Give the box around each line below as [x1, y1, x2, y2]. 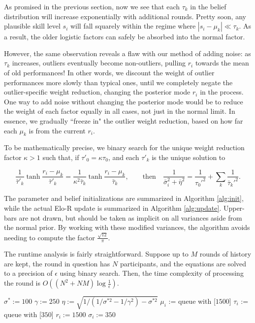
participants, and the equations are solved [120, 258, 247, 268]
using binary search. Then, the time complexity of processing [60, 268, 244, 278]
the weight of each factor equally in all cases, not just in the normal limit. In [4, 106, 235, 116]
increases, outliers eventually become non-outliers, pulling [12, 58, 186, 68]
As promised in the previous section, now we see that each [4, 1, 180, 11]
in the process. [200, 87, 244, 97]
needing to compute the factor [4, 232, 95, 242]
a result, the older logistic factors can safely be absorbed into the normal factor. [4, 32, 245, 42]
